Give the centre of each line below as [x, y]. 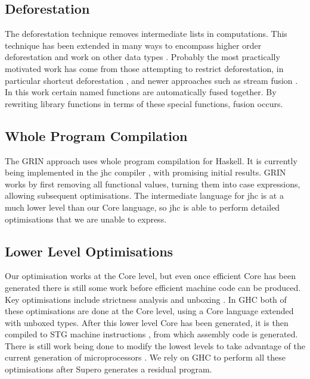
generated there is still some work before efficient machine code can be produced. [153, 287]
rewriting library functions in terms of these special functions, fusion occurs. [144, 103]
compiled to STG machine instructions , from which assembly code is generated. [151, 334]
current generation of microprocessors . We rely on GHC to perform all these [145, 357]
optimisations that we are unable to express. [86, 219]
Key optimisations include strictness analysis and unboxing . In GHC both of [146, 299]
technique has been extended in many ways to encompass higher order [133, 45]
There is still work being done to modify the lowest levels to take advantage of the [155, 345]
